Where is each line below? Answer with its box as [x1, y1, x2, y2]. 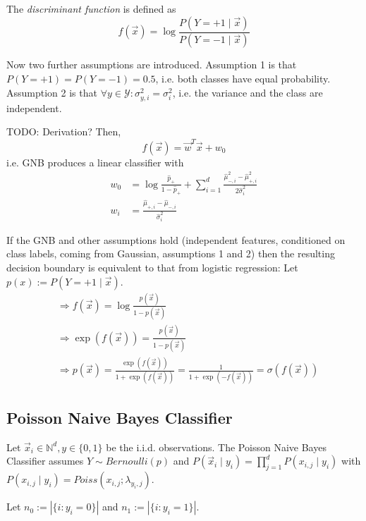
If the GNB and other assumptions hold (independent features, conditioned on [6, 232, 346, 247]
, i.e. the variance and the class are [172, 85, 323, 99]
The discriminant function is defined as [6, 1, 176, 16]
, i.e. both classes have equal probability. [155, 71, 331, 86]
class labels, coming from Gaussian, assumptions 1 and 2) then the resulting [6, 246, 335, 261]
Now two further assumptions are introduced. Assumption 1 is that [6, 57, 297, 72]
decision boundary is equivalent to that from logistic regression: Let [6, 259, 298, 274]
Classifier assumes [6, 453, 84, 468]
